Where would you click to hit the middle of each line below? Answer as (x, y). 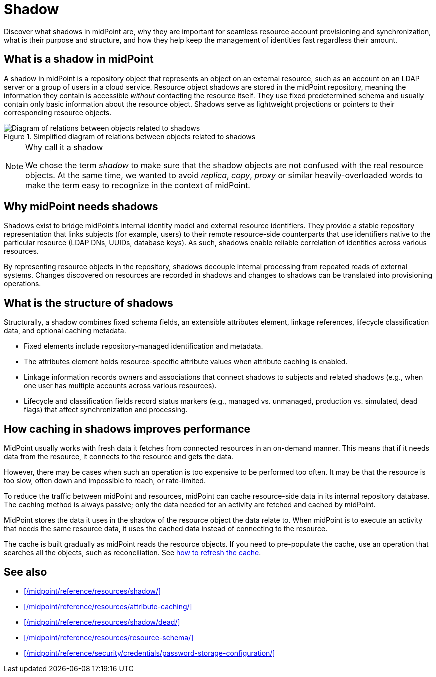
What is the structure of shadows (89, 303)
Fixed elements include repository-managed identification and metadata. (144, 346)
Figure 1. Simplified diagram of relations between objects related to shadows (130, 136)
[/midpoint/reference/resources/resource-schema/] (109, 637)
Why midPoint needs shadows (81, 207)
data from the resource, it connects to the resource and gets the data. (119, 457)
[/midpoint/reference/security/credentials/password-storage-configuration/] (150, 653)
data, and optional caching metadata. (65, 331)
